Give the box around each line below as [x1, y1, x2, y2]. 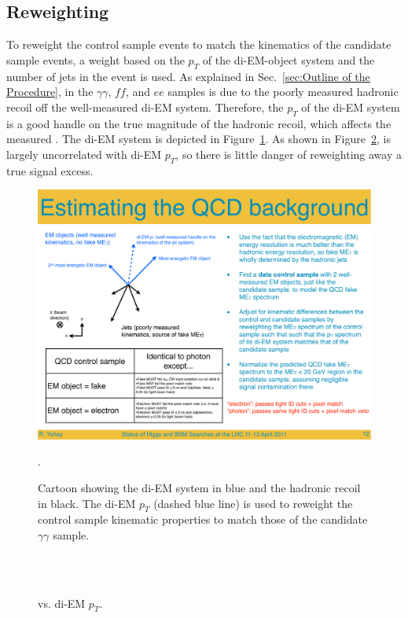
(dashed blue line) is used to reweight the [153, 495, 353, 511]
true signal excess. [6, 162, 94, 178]
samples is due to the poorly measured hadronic [167, 83, 399, 100]
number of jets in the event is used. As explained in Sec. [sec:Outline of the [6, 68, 370, 84]
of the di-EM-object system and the [202, 51, 375, 68]
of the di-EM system [301, 98, 400, 115]
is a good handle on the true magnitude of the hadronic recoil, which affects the [6, 115, 391, 131]
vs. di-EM [38, 594, 86, 611]
